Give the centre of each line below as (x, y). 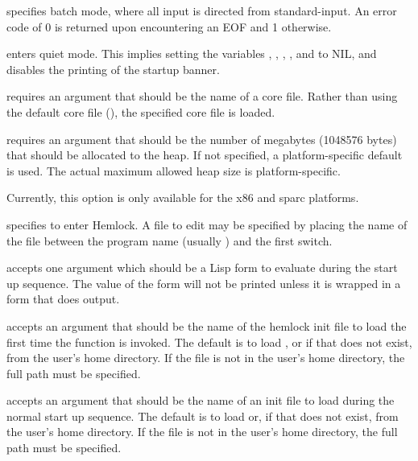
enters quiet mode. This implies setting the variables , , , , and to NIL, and (192, 54)
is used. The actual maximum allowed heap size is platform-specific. (174, 170)
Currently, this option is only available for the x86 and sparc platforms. (183, 198)
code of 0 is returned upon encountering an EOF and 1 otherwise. (169, 26)
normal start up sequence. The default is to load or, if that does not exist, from (203, 416)
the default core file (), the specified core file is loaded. (141, 111)
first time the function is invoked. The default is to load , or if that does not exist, (209, 342)
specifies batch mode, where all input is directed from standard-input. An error (202, 10)
